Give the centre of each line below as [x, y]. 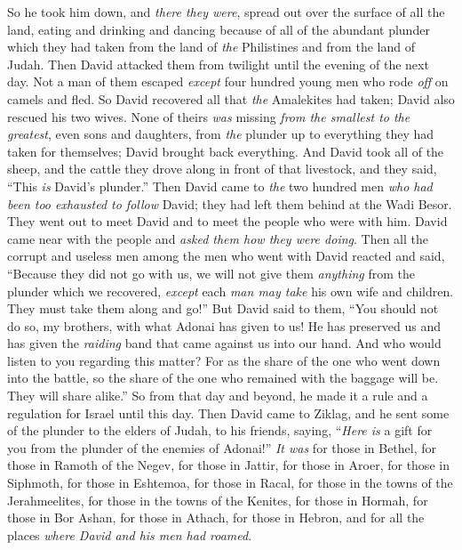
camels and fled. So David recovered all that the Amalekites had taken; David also [231, 98]
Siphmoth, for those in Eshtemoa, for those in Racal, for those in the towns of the [230, 483]
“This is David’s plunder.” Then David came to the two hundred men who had [220, 186]
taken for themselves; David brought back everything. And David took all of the [226, 151]
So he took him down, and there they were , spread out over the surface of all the [226, 12]
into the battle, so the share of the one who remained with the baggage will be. [223, 378]
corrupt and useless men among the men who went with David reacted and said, [226, 256]
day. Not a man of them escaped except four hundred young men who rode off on [228, 81]
